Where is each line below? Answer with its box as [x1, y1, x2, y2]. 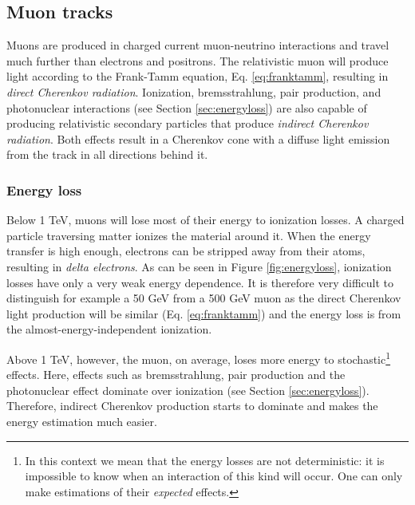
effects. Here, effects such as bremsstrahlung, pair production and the [6, 366, 346, 383]
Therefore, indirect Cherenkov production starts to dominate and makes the [6, 397, 378, 414]
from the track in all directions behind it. [6, 146, 208, 163]
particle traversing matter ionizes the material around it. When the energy [6, 227, 371, 243]
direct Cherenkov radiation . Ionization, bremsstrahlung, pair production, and [6, 83, 381, 100]
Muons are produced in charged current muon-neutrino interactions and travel [6, 37, 389, 53]
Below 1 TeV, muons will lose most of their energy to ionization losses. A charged [6, 211, 405, 228]
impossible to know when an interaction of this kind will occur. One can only [25, 468, 403, 484]
